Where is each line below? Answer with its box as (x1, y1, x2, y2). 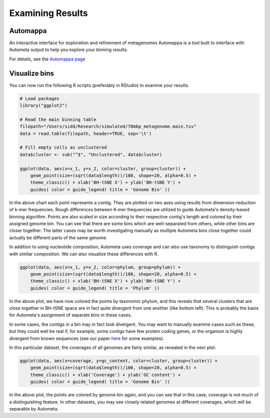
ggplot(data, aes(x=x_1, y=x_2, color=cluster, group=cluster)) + (19, 166, 186, 171)
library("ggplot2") (19, 103, 67, 109)
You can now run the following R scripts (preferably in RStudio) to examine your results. (9, 82, 189, 88)
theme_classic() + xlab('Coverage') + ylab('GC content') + (30, 372, 181, 377)
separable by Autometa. (9, 405, 59, 411)
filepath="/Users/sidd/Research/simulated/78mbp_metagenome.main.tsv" (19, 124, 197, 130)
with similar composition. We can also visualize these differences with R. (9, 251, 158, 257)
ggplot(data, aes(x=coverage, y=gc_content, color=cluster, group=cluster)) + (19, 358, 217, 363)
